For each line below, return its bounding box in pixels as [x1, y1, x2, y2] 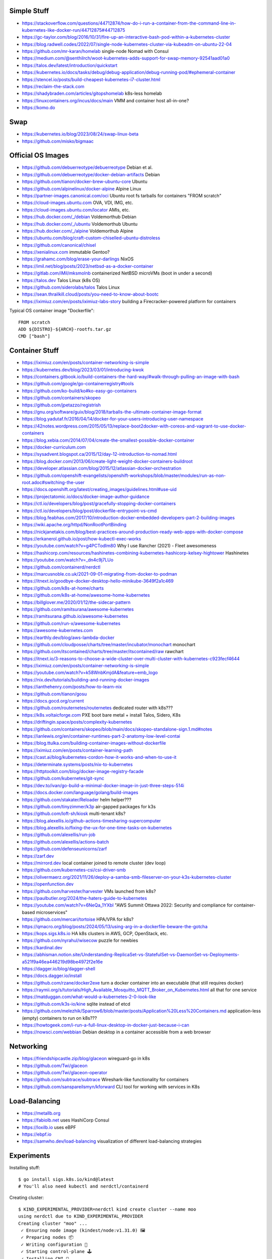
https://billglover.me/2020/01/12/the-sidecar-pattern [22, 599, 131, 605]
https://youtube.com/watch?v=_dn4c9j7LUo [22, 557, 113, 563]
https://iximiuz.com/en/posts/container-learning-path [22, 747, 133, 753]
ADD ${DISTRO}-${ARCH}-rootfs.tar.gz [18, 326, 112, 332]
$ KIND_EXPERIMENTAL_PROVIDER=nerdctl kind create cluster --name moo [18, 1206, 196, 1212]
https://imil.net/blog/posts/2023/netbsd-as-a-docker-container [22, 263, 154, 269]
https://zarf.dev [22, 853, 54, 859]
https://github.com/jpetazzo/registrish [22, 402, 101, 408]
